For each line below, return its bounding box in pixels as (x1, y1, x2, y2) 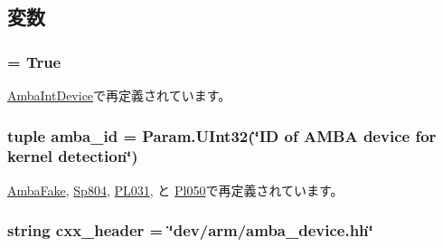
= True (7, 50, 61, 72)
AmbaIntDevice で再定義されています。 (7, 86, 231, 104)
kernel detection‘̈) (7, 145, 138, 167)
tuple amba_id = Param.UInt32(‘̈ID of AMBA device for (7, 124, 437, 147)
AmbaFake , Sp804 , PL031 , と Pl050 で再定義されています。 (7, 180, 344, 199)
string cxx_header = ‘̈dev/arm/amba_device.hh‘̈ (7, 219, 373, 242)
